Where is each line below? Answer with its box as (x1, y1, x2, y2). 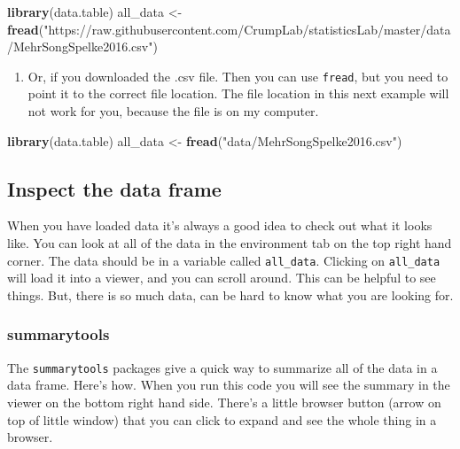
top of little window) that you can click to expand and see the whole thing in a (7, 410, 437, 429)
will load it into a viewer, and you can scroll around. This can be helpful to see (7, 268, 436, 287)
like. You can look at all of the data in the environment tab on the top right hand (7, 234, 452, 252)
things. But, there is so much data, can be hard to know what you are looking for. (7, 285, 454, 304)
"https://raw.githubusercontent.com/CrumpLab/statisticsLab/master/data (43, 19, 451, 38)
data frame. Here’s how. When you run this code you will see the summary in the (7, 375, 450, 394)
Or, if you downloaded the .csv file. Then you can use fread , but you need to (27, 66, 448, 85)
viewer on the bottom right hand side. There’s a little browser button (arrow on (7, 392, 441, 411)
